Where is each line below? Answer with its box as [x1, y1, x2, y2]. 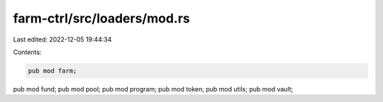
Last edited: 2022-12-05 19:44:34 [13, 35, 112, 44]
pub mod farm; [28, 67, 77, 75]
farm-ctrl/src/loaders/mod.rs [13, 11, 191, 26]
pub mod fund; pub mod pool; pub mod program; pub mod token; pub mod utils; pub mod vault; [13, 84, 294, 93]
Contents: [13, 48, 42, 56]
